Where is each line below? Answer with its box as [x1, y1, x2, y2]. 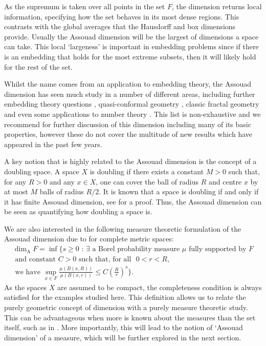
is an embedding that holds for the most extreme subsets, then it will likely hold [4, 51, 256, 62]
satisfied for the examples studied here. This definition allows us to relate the [4, 292, 246, 302]
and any [49, 176, 75, 187]
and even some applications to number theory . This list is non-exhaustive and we [4, 108, 261, 119]
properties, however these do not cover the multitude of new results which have [4, 129, 253, 139]
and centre [209, 176, 242, 187]
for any [4, 176, 27, 187]
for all [113, 256, 131, 263]
